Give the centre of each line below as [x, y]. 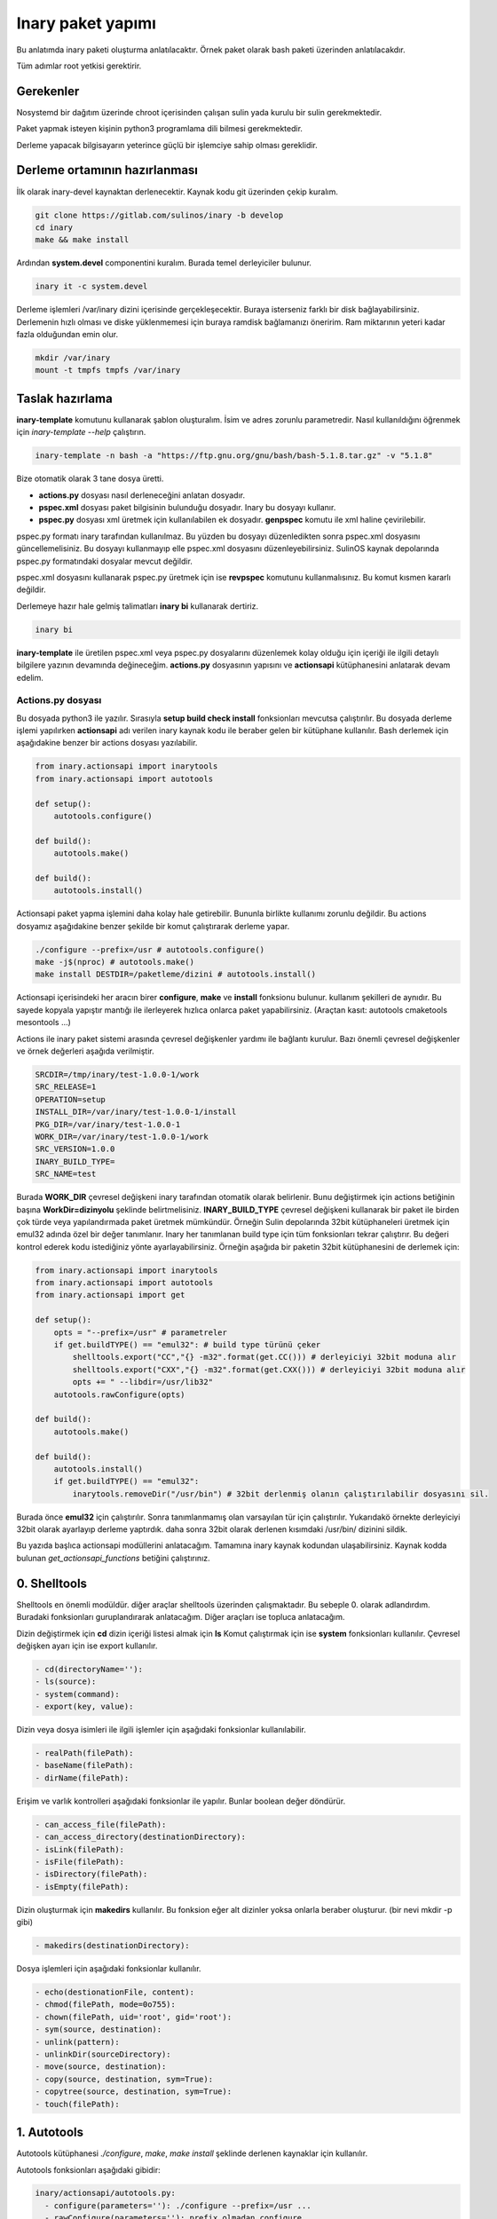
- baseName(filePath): [84, 1765]
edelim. [30, 677]
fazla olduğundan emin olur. [67, 335]
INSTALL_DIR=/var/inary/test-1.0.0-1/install [136, 1112]
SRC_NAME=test [66, 1174]
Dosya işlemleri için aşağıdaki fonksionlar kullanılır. [109, 1969]
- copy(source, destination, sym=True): [124, 2079]
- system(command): [77, 1694]
